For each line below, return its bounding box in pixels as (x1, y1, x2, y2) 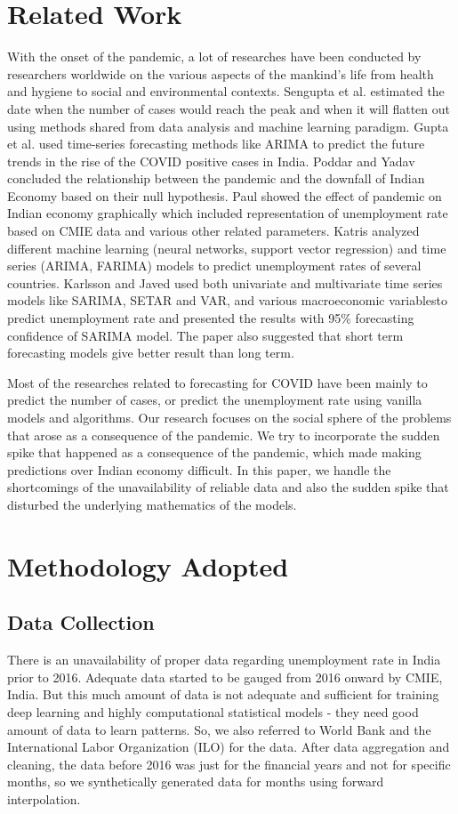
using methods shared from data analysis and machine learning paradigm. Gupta (7, 117, 449, 135)
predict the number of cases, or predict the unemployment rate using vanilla (7, 391, 422, 409)
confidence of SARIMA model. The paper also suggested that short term (7, 326, 404, 344)
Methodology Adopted (7, 547, 289, 584)
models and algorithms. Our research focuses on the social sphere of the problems (7, 408, 452, 426)
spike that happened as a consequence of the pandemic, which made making (7, 443, 422, 462)
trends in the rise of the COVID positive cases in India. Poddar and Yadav (7, 151, 415, 170)
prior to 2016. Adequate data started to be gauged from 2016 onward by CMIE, (7, 667, 443, 686)
